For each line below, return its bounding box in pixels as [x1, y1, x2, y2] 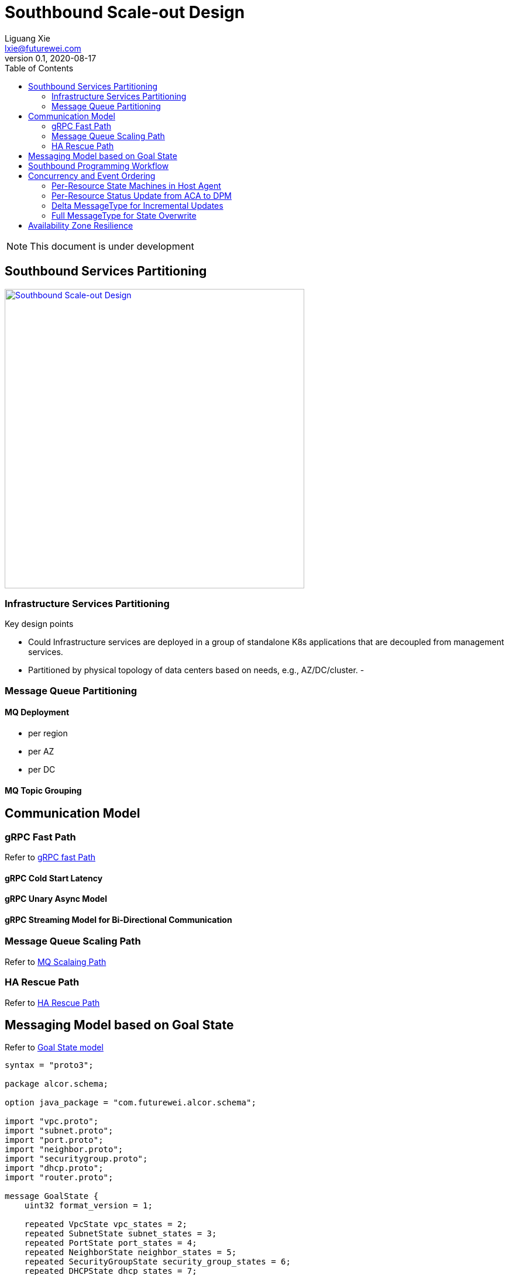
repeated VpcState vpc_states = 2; [24, 1219, 187, 1229]
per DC [28, 764, 56, 774]
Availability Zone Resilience [28, 220, 133, 230]
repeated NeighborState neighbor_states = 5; [24, 1248, 237, 1257]
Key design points [5, 619, 74, 629]
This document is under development [30, 240, 194, 252]
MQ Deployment [5, 707, 70, 718]
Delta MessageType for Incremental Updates [51, 200, 223, 211]
